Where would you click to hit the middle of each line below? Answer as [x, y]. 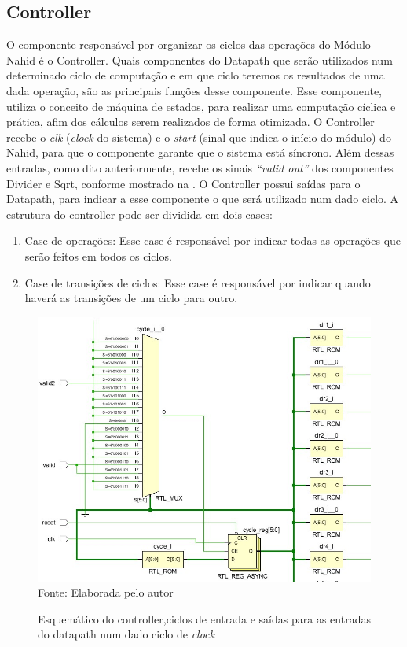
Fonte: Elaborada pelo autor [106, 592]
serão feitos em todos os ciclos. [98, 255]
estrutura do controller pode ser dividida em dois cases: [139, 214]
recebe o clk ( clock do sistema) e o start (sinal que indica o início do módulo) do [199, 137]
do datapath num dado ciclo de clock [126, 634]
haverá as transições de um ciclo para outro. [131, 298]
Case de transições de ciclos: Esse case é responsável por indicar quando [198, 282]
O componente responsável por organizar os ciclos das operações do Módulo [189, 44]
